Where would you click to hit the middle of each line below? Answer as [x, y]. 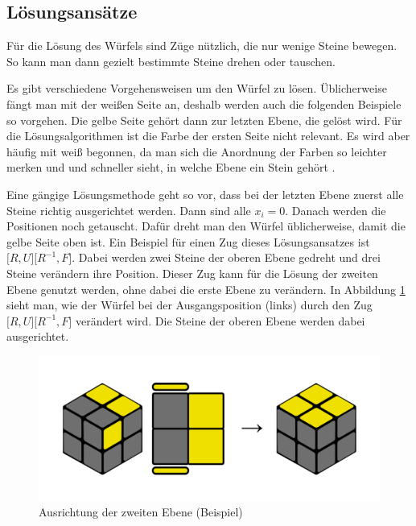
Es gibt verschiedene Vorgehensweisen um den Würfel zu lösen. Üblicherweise [197, 88]
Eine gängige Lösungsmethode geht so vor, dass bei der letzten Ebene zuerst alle [205, 194]
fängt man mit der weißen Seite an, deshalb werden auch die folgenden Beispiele [204, 104]
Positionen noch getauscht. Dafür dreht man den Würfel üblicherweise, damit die [206, 226]
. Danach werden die [336, 210]
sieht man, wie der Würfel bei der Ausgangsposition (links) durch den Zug [189, 305]
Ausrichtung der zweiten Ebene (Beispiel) [141, 512]
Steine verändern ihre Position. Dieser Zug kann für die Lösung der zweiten [192, 273]
